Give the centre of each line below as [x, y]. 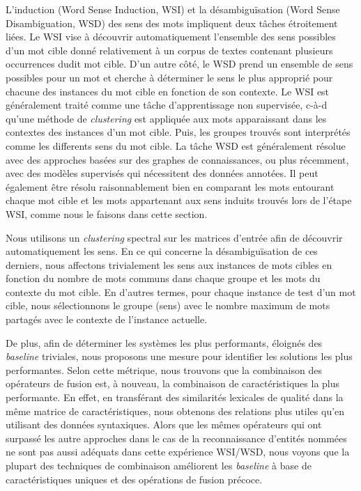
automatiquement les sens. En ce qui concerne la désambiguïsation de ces [162, 251]
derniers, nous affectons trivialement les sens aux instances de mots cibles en [169, 264]
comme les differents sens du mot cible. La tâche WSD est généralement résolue [176, 145]
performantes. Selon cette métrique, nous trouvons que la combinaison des [164, 369]
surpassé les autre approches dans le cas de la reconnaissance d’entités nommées [176, 438]
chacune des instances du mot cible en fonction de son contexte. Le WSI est [168, 91]
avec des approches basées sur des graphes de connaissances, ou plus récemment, [177, 159]
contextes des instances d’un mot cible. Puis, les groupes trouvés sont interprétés [178, 132]
